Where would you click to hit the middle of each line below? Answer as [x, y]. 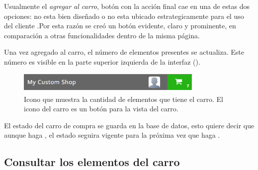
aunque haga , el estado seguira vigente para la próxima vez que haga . [112, 135]
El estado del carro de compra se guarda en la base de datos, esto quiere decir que [129, 125]
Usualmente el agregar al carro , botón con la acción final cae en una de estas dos [127, 6]
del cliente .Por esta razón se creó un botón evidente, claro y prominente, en [120, 26]
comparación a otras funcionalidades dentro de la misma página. [102, 35]
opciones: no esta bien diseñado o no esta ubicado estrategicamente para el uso [124, 16]
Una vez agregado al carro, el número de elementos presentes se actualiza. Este [124, 52]
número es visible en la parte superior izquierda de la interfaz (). [102, 61]
